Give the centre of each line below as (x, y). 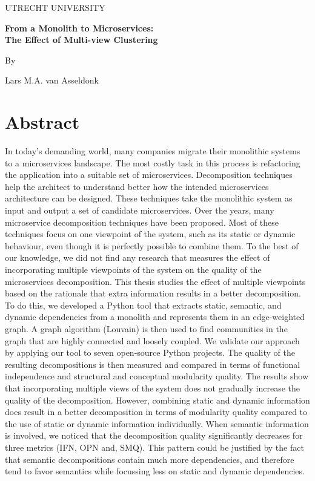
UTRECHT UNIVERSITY (55, 7)
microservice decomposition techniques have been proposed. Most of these (142, 222)
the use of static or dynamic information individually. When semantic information (157, 423)
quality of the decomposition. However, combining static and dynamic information (157, 400)
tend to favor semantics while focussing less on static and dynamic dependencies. (155, 471)
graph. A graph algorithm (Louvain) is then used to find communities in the (146, 329)
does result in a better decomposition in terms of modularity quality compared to (156, 412)
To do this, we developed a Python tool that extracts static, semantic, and (143, 305)
